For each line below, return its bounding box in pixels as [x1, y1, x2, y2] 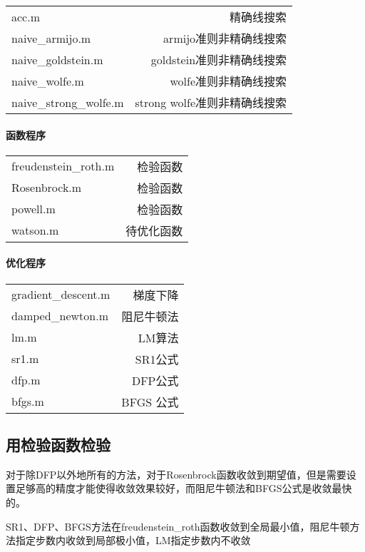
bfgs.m [11, 393, 44, 410]
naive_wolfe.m [11, 72, 84, 89]
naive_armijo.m [11, 29, 91, 46]
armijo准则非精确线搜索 [163, 30, 287, 46]
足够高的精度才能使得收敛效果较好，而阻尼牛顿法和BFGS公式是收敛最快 [15, 481, 352, 496]
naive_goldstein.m [11, 51, 103, 68]
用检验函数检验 [6, 433, 110, 455]
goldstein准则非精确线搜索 [150, 51, 287, 68]
